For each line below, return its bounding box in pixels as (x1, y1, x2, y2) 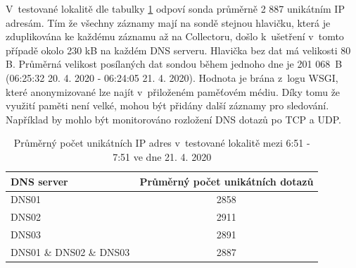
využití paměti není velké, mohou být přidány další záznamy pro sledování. (6, 98, 329, 113)
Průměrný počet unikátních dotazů (139, 173, 314, 188)
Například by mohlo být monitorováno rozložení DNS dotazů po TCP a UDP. (6, 111, 341, 126)
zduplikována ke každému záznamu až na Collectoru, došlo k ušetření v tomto (6, 29, 344, 44)
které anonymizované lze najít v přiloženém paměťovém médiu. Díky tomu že (6, 84, 341, 99)
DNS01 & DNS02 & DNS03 (11, 244, 130, 259)
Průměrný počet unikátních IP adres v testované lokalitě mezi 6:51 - (13, 135, 310, 150)
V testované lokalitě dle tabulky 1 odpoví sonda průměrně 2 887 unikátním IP (6, 1, 345, 16)
